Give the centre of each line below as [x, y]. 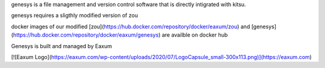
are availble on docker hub [195, 35]
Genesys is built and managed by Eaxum [62, 46]
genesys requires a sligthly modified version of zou [75, 16]
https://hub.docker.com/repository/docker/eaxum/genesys [86, 35]
